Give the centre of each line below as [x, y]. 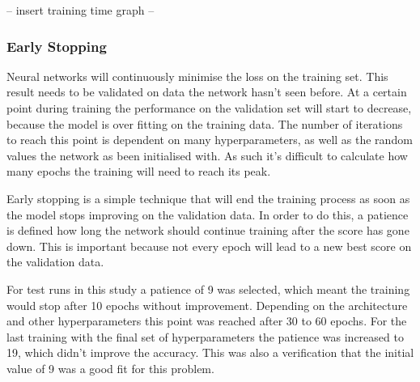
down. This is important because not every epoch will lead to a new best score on [209, 246]
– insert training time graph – [81, 10]
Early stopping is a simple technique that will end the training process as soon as [208, 198]
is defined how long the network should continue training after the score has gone [208, 230]
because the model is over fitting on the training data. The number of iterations [205, 123]
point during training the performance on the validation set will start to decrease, [209, 108]
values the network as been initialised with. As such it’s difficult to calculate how [207, 155]
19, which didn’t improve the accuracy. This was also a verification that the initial [210, 352]
